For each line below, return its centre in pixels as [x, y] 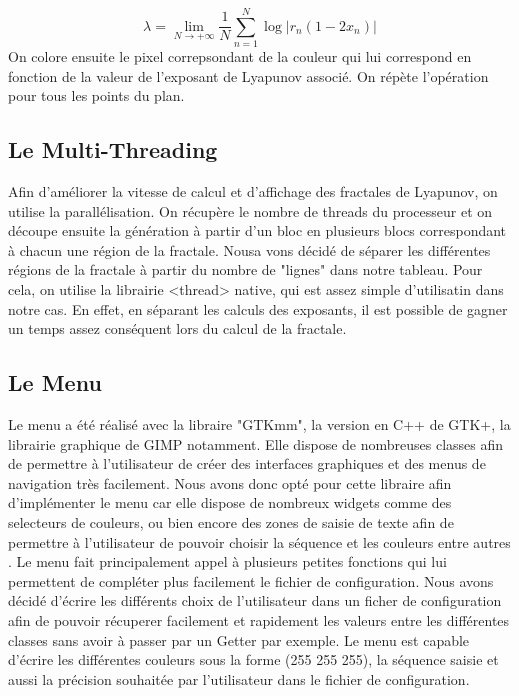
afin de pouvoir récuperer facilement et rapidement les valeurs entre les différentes [259, 620]
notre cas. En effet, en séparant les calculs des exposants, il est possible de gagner [258, 308]
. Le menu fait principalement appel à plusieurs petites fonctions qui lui [227, 561]
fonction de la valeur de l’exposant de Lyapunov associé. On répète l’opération [248, 75]
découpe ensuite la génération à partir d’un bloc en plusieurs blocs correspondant [257, 230]
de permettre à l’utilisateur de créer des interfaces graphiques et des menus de [247, 463]
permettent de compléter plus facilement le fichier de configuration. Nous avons [251, 580]
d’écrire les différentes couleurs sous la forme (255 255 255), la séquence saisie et [253, 659]
